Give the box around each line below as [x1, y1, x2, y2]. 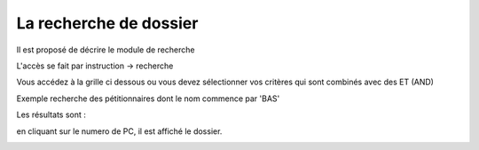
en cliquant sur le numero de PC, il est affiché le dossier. [16, 125, 223, 137]
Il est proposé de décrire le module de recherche [16, 44, 195, 55]
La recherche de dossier [16, 13, 199, 33]
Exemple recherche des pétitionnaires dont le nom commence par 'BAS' [16, 93, 280, 104]
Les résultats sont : [16, 109, 86, 120]
